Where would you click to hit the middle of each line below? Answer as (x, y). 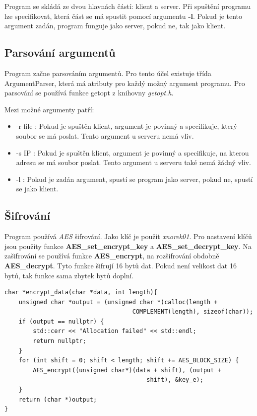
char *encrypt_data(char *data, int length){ (81, 292)
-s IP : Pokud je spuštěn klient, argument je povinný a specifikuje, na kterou (132, 152)
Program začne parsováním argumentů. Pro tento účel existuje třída (108, 73)
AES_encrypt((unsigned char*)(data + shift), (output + (127, 370)
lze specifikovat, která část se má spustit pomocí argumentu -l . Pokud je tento (124, 16)
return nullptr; (60, 341)
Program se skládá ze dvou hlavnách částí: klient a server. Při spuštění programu (128, 6)
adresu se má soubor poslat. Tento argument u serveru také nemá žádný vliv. (133, 162)
